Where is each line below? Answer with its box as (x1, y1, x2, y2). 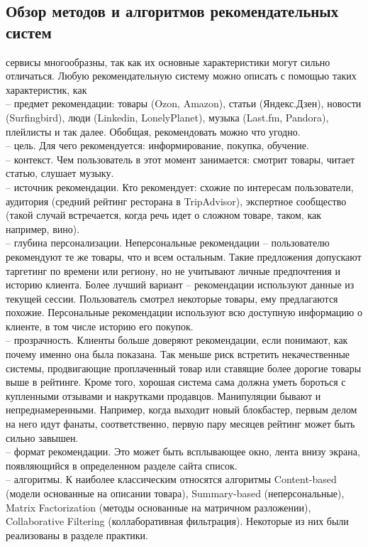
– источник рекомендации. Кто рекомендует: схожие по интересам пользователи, (6, 179, 354, 194)
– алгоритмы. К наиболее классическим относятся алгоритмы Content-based (6, 472, 337, 487)
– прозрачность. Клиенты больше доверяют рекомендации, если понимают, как (6, 332, 348, 347)
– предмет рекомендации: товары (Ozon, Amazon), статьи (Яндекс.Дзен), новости (6, 96, 362, 111)
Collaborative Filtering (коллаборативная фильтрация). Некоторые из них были (6, 514, 349, 529)
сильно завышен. (6, 430, 79, 445)
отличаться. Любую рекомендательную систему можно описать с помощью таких (6, 68, 357, 83)
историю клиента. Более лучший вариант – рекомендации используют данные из (6, 277, 355, 292)
